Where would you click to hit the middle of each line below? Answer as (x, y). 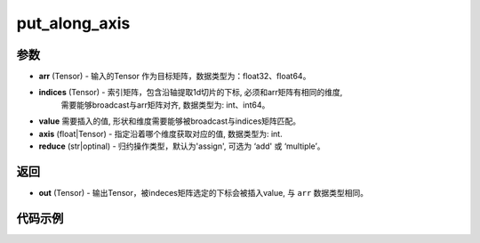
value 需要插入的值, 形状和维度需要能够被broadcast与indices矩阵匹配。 (170, 121)
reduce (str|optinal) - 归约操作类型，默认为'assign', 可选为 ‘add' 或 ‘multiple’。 (182, 146)
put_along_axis (73, 23)
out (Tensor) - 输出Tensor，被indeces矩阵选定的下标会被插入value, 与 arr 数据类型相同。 (204, 192)
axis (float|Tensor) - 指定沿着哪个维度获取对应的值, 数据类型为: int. (161, 134)
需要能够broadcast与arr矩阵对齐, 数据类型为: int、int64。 (165, 105)
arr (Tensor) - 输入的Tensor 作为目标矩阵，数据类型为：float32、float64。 (175, 77)
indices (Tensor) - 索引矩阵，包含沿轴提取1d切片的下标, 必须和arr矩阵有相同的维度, (191, 93)
